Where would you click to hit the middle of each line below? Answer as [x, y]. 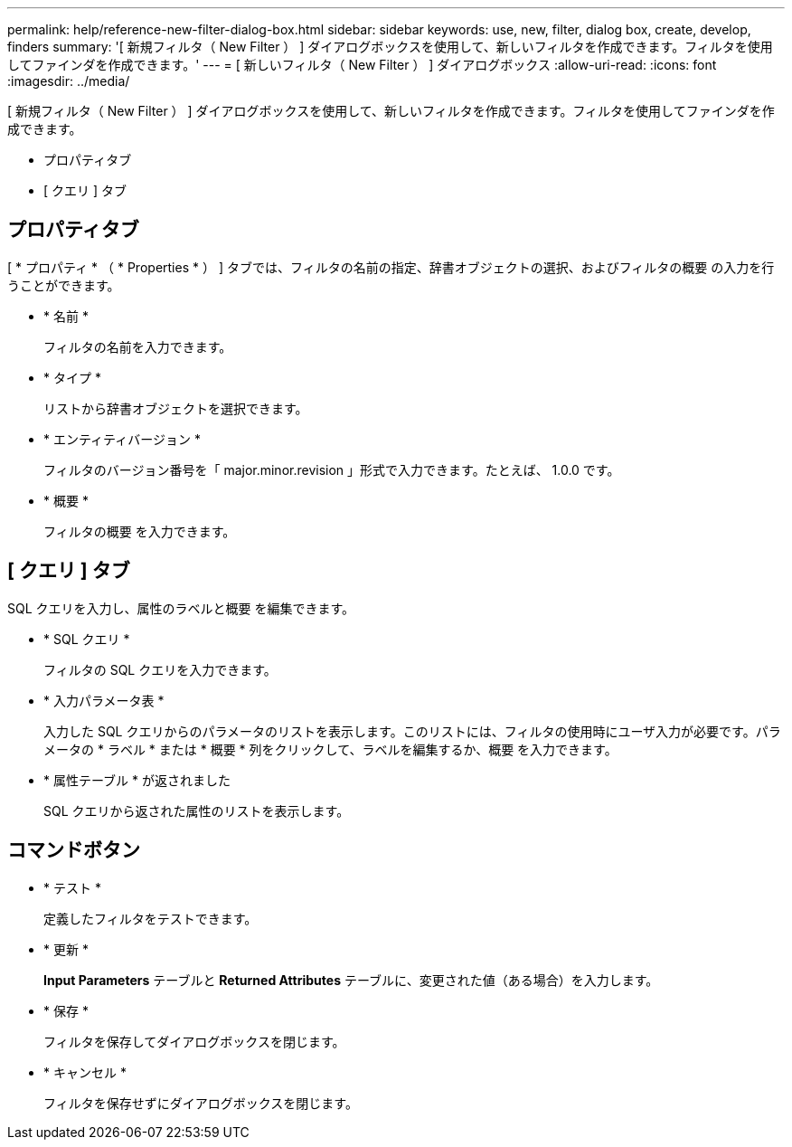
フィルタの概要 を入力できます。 [140, 531]
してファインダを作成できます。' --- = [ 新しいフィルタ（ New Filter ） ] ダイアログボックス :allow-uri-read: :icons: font [362, 65]
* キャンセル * [85, 1072]
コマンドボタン [74, 850]
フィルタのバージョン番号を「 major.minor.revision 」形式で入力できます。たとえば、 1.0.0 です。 [332, 469]
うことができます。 [64, 285]
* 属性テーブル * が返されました [137, 780]
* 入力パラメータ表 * [104, 700]
